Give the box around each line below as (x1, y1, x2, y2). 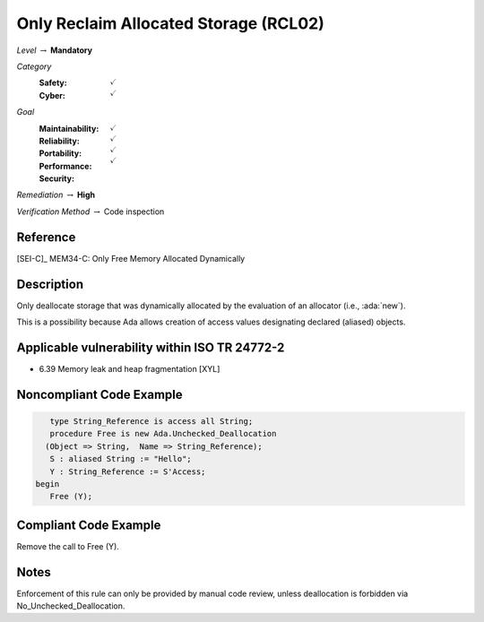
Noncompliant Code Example (16, 386, 183, 402)
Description (16, 276, 84, 291)
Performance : (39, 160, 92, 171)
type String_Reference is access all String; (49, 416, 254, 426)
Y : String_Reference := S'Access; (49, 466, 206, 477)
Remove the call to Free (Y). (16, 540, 120, 551)
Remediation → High (16, 189, 96, 201)
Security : (39, 173, 75, 184)
